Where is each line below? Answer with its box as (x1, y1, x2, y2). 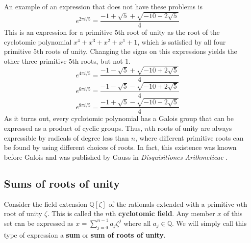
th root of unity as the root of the (118, 27, 220, 37)
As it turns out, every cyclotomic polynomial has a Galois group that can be (4, 113, 234, 123)
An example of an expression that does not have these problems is (4, 1, 202, 11)
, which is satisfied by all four (137, 36, 226, 47)
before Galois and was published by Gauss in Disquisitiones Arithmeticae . (4, 151, 227, 162)
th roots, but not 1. (72, 56, 131, 66)
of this (223, 208, 243, 219)
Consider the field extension (4, 198, 88, 209)
